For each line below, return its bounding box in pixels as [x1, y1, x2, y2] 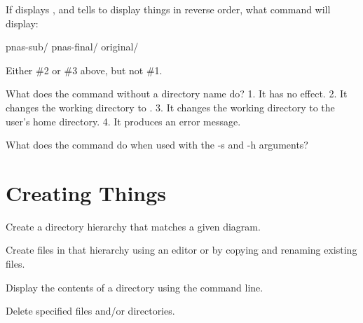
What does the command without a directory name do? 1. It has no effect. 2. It [6, 86, 348, 101]
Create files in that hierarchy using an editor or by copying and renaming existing [6, 242, 357, 257]
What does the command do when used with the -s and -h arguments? [6, 137, 308, 152]
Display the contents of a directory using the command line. [6, 280, 263, 294]
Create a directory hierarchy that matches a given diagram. [6, 219, 261, 233]
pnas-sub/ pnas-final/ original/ [6, 39, 139, 54]
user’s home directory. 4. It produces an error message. [6, 114, 241, 128]
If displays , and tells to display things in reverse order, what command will [6, 2, 331, 16]
